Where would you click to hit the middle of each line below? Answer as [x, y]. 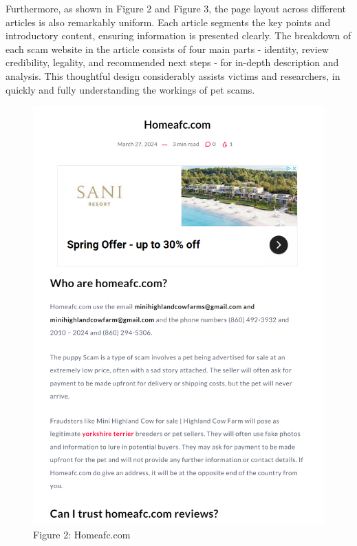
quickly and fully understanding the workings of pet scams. [130, 89]
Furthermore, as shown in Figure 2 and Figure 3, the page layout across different [176, 8]
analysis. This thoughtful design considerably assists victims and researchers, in [173, 75]
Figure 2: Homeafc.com [82, 534]
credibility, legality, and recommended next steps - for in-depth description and [172, 62]
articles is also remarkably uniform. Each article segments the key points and [168, 22]
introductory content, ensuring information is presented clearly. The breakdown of [178, 35]
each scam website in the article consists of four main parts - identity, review [167, 49]
